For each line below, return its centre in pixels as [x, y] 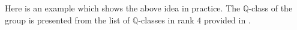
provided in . [227, 19]
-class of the [271, 8]
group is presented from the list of [67, 19]
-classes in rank [166, 19]
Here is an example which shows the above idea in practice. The [123, 8]
